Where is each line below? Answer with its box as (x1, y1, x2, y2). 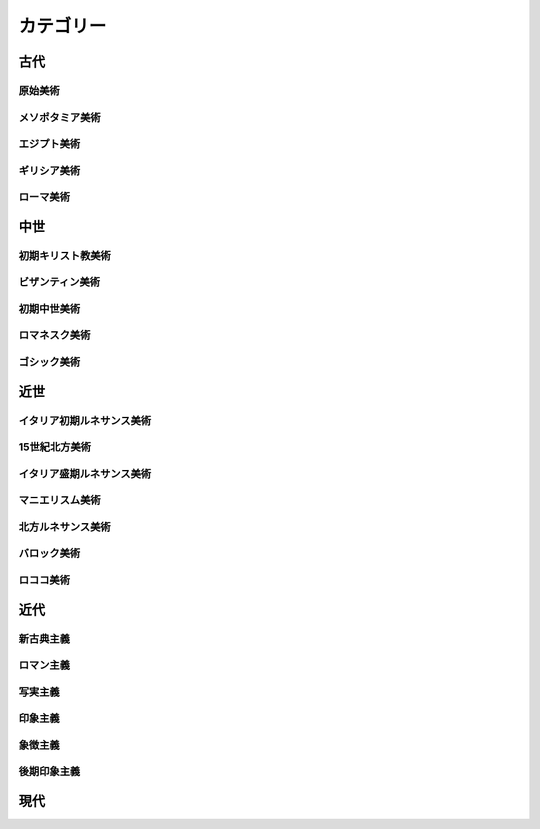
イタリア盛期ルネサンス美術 (18, 466, 152, 480)
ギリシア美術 (18, 163, 81, 177)
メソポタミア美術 (18, 110, 101, 124)
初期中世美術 (18, 301, 81, 315)
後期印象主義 (18, 765, 81, 779)
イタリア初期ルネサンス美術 (18, 413, 152, 427)
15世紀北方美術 (18, 440, 92, 454)
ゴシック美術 (18, 355, 81, 369)
